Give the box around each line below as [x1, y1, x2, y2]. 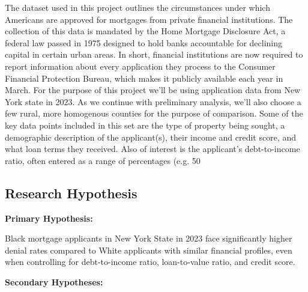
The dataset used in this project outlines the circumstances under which [5, 1, 270, 13]
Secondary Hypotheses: [5, 275, 103, 288]
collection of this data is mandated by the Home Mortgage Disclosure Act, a [5, 25, 286, 37]
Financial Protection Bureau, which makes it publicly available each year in [5, 71, 283, 84]
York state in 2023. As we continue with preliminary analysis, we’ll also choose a [5, 95, 301, 108]
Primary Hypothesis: [5, 211, 93, 224]
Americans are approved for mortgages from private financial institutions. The [5, 13, 293, 25]
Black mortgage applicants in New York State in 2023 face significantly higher [5, 232, 292, 245]
